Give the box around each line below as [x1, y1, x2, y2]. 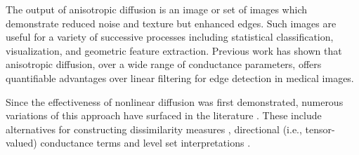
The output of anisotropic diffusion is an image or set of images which [6, 2, 308, 16]
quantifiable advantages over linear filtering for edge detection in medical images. [6, 70, 354, 85]
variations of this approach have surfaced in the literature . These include [6, 108, 322, 123]
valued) [6, 135, 37, 150]
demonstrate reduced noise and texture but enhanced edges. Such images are [6, 15, 337, 30]
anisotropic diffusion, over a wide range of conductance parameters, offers [6, 57, 322, 72]
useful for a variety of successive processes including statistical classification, [6, 29, 334, 44]
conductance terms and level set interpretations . [40, 135, 251, 150]
